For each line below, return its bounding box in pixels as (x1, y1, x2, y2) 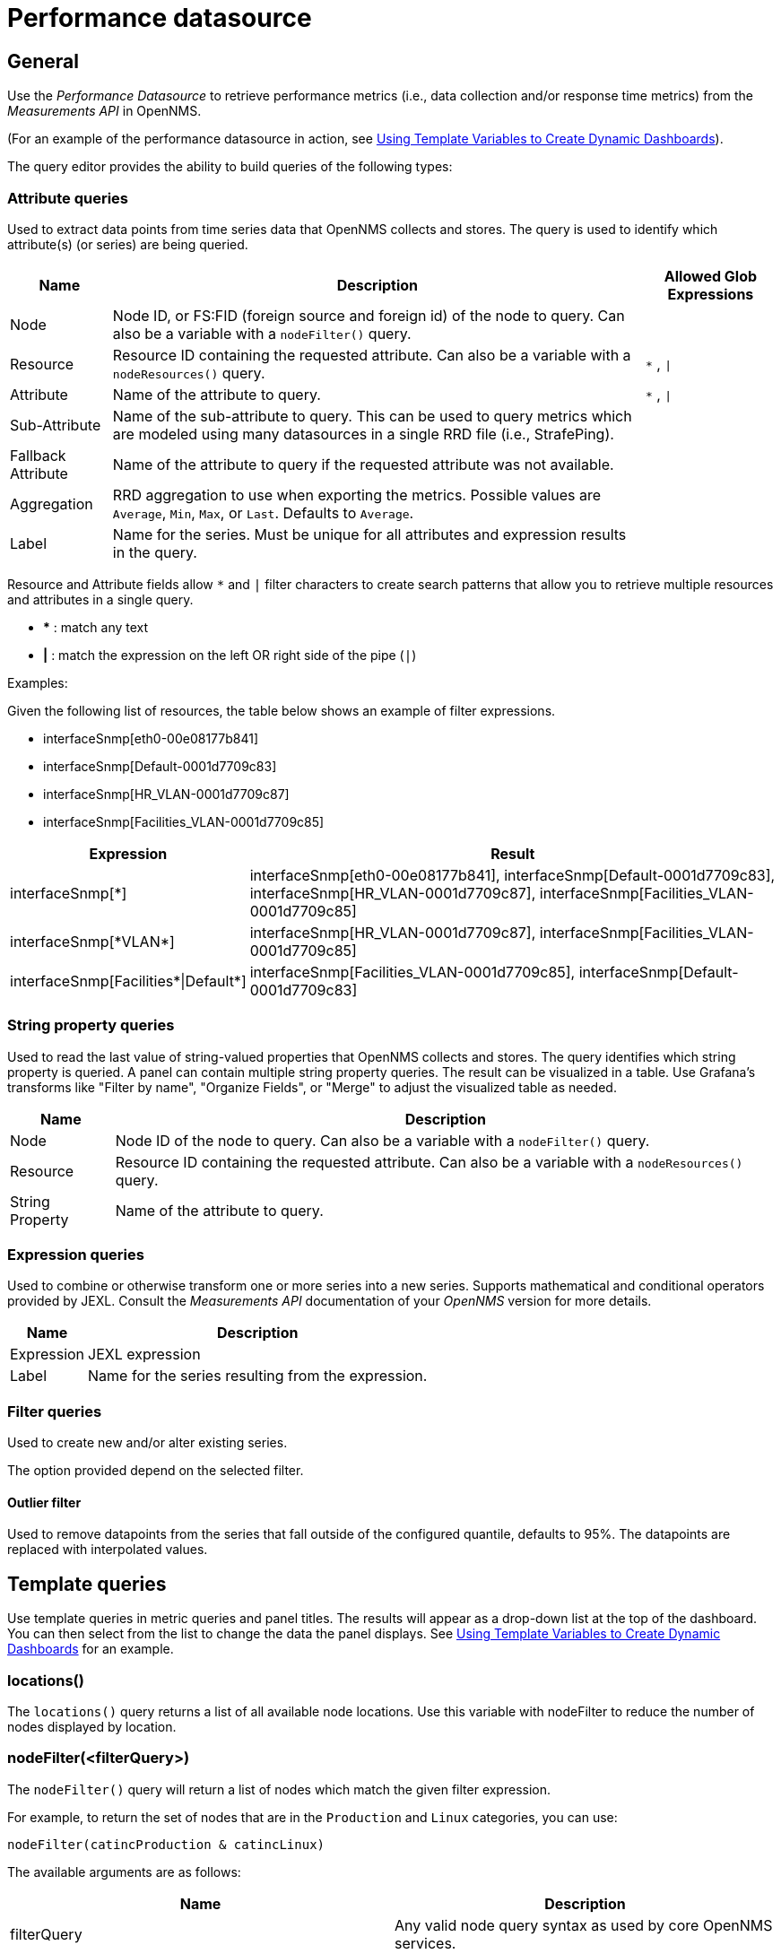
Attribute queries (7, 188, 129, 207)
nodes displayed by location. (7, 1718, 177, 1734)
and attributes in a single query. (7, 591, 194, 607)
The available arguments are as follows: (7, 1863, 241, 1880)
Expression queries (7, 1246, 144, 1264)
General (7, 49, 80, 73)
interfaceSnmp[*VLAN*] (10, 932, 175, 951)
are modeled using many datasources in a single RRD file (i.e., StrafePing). (112, 424, 614, 443)
